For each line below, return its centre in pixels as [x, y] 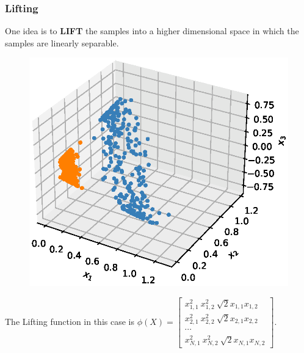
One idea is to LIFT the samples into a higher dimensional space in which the [152, 31]
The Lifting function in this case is [70, 322]
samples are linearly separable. [62, 42]
